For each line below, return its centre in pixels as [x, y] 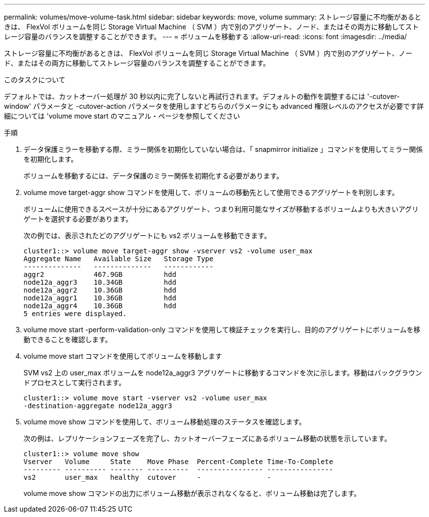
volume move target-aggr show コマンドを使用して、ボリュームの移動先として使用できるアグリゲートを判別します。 [211, 192]
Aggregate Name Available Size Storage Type [119, 259]
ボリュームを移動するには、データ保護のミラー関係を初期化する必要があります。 [154, 176]
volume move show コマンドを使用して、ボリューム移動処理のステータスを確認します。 [165, 422]
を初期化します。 [51, 159]
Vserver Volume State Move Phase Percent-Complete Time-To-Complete [179, 462]
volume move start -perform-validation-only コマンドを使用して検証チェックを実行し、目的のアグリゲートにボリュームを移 [222, 330]
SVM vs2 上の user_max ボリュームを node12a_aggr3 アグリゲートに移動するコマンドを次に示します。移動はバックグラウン [223, 373]
